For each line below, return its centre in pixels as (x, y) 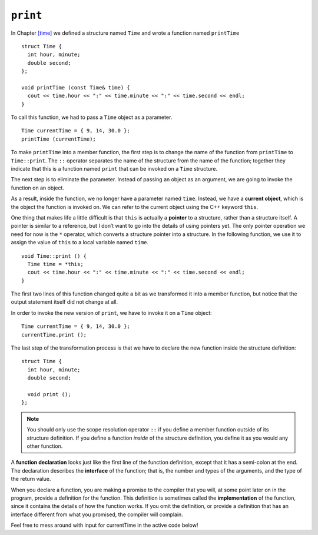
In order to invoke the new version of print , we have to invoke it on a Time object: (111, 313)
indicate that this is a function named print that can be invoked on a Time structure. (114, 169)
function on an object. (38, 188)
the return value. (31, 479)
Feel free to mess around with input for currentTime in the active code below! (105, 525)
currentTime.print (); (54, 335)
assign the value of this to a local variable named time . (80, 242)
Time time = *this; (55, 264)
